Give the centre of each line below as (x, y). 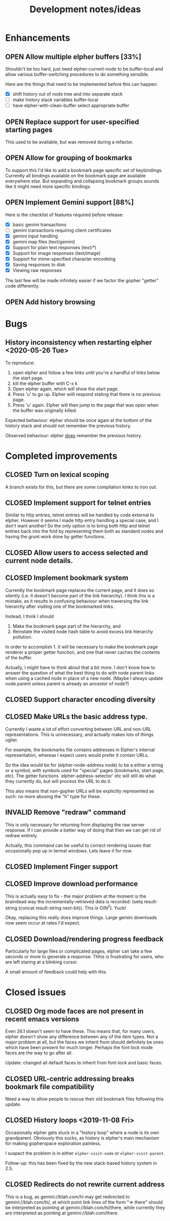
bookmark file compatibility (50, 1087)
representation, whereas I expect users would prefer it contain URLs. (77, 755)
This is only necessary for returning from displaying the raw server (75, 825)
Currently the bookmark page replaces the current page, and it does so (80, 590)
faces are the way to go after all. (39, 1053)
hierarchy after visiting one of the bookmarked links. (60, 606)
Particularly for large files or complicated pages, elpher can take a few (79, 951)
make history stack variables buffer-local (55, 100)
